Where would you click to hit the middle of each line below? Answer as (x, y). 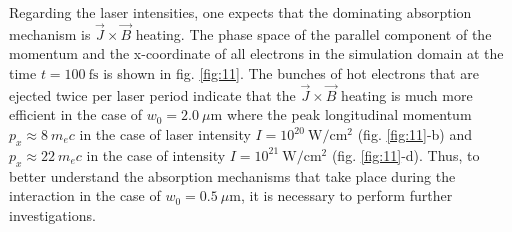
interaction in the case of (85, 195)
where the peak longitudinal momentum (349, 114)
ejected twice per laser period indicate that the (152, 94)
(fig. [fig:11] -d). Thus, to (405, 154)
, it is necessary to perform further (346, 195)
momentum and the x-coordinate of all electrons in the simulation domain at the (256, 53)
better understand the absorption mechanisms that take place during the (232, 175)
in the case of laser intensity (165, 134)
